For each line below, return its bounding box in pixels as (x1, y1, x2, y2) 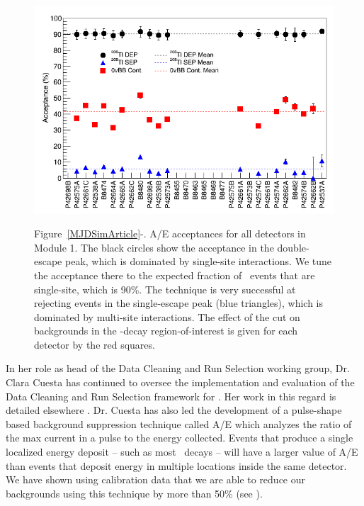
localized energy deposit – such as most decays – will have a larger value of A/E (6, 444, 358, 459)
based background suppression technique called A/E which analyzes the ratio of (6, 416, 352, 431)
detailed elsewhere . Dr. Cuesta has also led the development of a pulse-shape (6, 403, 342, 417)
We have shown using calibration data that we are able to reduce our (6, 472, 306, 487)
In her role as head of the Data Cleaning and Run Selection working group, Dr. (6, 361, 350, 376)
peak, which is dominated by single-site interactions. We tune (65, 254, 332, 269)
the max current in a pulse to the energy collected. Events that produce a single (6, 430, 353, 445)
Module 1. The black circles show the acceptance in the (34, 240, 274, 254)
